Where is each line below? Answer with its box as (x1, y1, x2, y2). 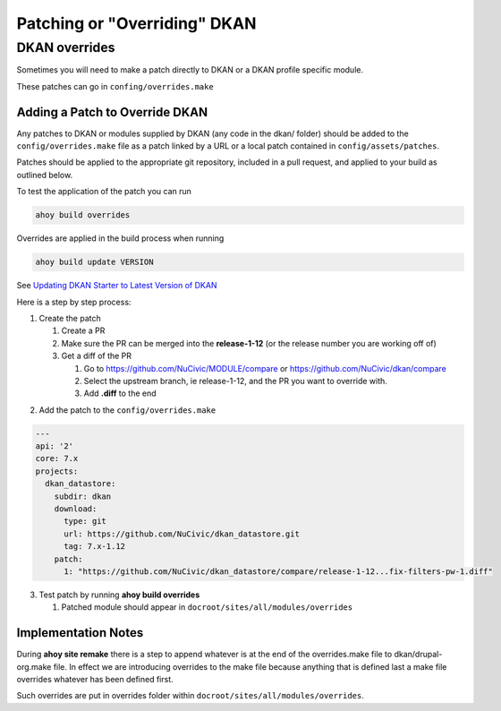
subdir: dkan (54, 491, 112, 501)
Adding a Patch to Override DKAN (16, 104, 208, 120)
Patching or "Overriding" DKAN (16, 13, 257, 33)
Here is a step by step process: (16, 296, 132, 307)
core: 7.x (35, 453, 79, 464)
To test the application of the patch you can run (16, 186, 192, 197)
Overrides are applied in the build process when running (16, 233, 225, 244)
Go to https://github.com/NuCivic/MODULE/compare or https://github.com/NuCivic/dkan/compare (83, 363, 447, 373)
